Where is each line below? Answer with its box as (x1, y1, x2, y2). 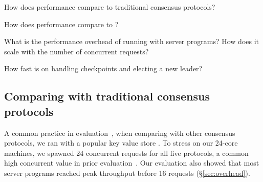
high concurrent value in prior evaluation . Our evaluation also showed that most (4, 157, 259, 168)
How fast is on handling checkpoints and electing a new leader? (4, 63, 203, 74)
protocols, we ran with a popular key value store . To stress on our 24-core (4, 137, 238, 148)
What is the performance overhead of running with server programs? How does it (4, 36, 259, 47)
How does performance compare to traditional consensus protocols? (4, 2, 215, 12)
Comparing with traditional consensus (4, 88, 210, 104)
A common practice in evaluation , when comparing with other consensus (4, 127, 235, 138)
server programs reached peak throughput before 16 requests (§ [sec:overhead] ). (4, 167, 250, 178)
